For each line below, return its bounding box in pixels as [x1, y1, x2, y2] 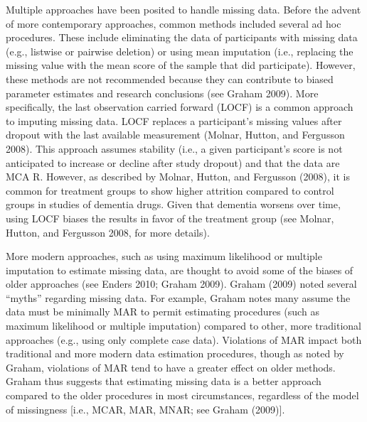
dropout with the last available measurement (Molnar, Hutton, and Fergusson [6, 127, 345, 142]
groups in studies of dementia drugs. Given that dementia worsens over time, [6, 197, 341, 212]
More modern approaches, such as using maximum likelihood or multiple [6, 249, 322, 264]
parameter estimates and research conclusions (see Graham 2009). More [6, 85, 319, 100]
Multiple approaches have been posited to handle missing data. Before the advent [6, 2, 361, 16]
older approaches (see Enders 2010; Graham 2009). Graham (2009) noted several [6, 276, 357, 291]
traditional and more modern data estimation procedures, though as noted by [6, 346, 344, 361]
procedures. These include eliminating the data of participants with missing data [6, 30, 358, 45]
